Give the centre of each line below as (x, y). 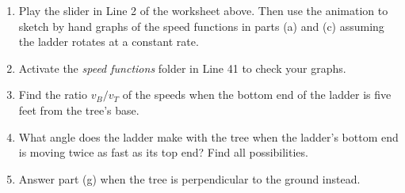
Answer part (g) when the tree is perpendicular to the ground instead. (189, 178)
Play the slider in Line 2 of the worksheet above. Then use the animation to (203, 10)
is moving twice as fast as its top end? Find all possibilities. (163, 152)
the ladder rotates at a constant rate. (109, 42)
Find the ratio (53, 95)
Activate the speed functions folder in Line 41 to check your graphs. (182, 68)
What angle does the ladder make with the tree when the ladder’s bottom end (208, 136)
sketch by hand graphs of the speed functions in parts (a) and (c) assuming (201, 26)
